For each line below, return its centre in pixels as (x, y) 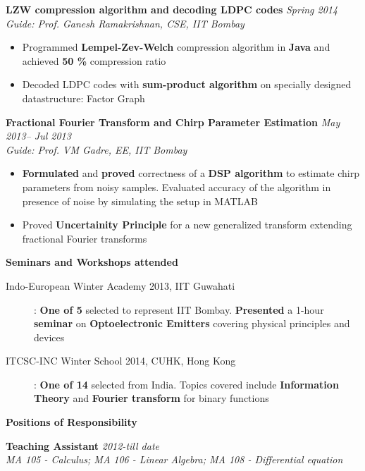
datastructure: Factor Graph (83, 98)
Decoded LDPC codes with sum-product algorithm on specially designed (187, 84)
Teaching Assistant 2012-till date (82, 445)
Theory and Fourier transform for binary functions (151, 398)
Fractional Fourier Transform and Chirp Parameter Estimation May (173, 122)
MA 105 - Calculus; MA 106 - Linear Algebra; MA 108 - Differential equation (174, 459)
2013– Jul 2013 (38, 136)
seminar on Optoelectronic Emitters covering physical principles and (192, 323)
